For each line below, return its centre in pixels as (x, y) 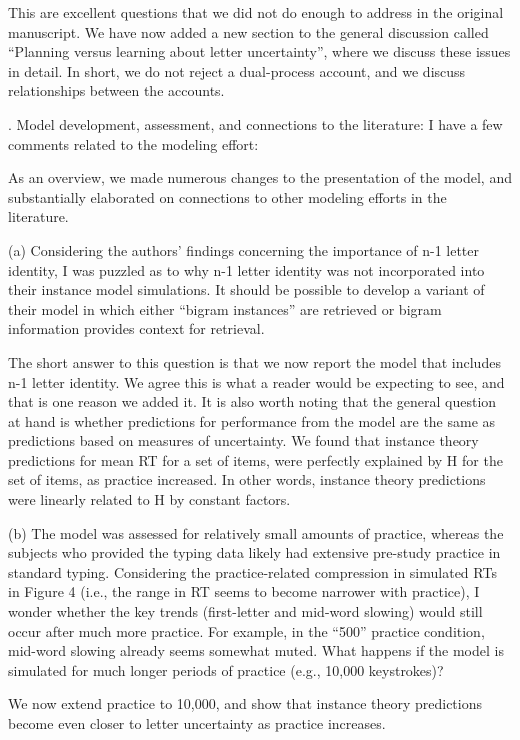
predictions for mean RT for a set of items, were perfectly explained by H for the (255, 459)
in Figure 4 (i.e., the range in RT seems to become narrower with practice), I (244, 591)
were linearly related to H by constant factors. (149, 499)
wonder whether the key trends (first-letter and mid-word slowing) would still (245, 611)
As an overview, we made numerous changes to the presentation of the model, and (260, 177)
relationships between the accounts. (116, 90)
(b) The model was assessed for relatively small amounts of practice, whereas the (256, 532)
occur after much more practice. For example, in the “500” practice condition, (246, 630)
